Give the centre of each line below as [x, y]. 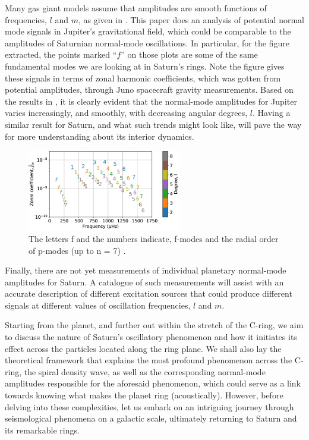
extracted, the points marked [58, 54]
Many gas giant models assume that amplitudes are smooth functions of [136, 8]
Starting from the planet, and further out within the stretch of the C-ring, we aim [154, 325]
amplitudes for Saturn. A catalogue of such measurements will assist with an [144, 282]
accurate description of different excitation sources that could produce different [149, 293]
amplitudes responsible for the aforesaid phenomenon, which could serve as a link [153, 383]
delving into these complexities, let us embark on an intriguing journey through [149, 406]
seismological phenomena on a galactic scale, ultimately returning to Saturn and [151, 418]
